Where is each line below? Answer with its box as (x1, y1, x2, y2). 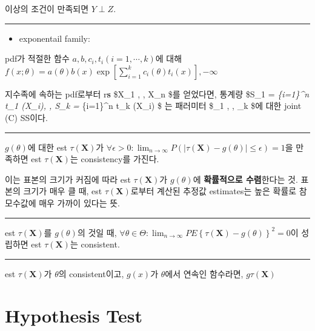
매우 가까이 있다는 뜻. (39, 196, 120, 209)
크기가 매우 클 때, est (23, 185, 102, 197)
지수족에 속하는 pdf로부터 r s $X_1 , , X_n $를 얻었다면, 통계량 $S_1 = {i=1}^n (5, 87, 310, 100)
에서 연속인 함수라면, (165, 267, 244, 280)
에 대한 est (27, 140, 67, 153)
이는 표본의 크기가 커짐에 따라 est (5, 172, 131, 185)
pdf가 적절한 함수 (5, 52, 70, 65)
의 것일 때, (77, 226, 117, 238)
